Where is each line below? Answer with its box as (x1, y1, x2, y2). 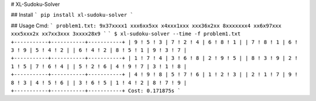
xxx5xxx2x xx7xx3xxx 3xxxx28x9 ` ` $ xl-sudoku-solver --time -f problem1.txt (11, 31, 241, 37)
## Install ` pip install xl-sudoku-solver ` (11, 12, 134, 19)
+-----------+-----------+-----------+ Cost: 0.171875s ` (11, 87, 181, 94)
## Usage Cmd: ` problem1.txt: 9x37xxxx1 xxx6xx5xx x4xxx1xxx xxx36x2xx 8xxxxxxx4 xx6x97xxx (11, 22, 282, 29)
